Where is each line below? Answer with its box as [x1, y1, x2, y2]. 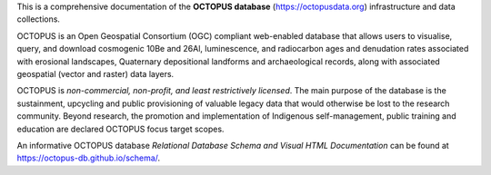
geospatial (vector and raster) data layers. [16, 68, 175, 79]
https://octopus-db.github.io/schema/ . [16, 152, 161, 163]
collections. [16, 14, 61, 24]
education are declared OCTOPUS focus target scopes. [16, 123, 225, 134]
